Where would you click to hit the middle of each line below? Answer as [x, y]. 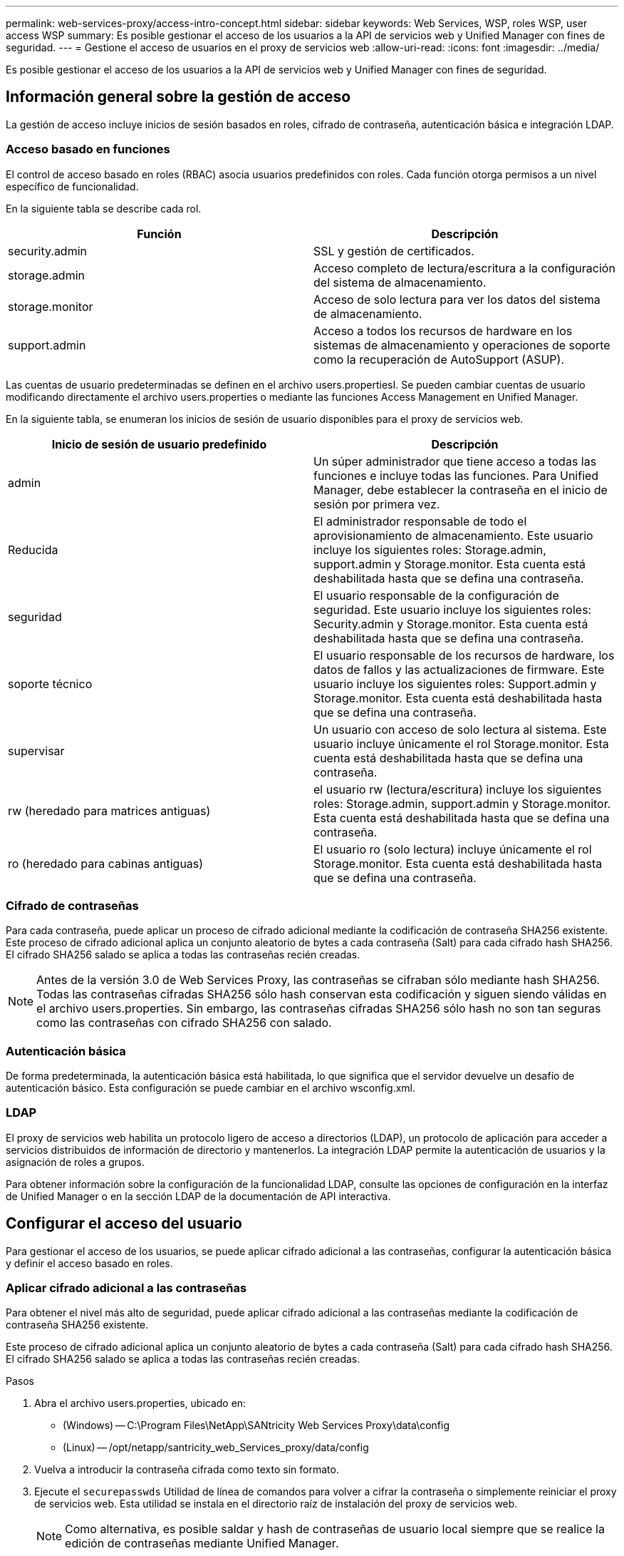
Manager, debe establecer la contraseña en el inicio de [461, 490]
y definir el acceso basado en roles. [89, 1263]
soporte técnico [50, 684]
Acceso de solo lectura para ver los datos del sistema [457, 299]
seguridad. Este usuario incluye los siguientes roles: [453, 609]
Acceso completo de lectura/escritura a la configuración [464, 268]
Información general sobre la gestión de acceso [178, 97]
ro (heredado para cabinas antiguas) [106, 863]
